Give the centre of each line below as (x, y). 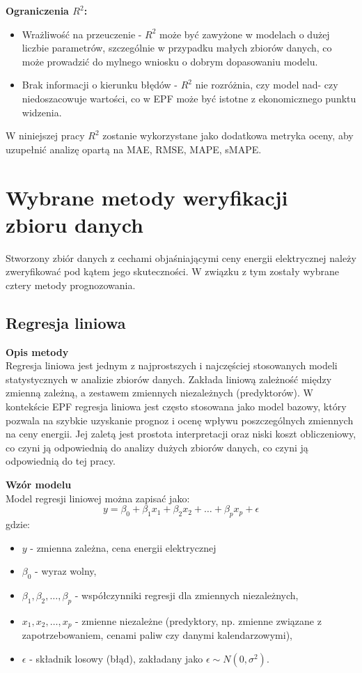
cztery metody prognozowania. (71, 285)
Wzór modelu (39, 484)
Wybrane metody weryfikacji (147, 197)
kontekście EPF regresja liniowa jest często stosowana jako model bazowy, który (176, 407)
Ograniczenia (37, 10)
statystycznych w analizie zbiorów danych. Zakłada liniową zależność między (169, 379)
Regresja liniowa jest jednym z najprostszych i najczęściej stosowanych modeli (172, 365)
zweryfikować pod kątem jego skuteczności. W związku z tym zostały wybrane (172, 271)
